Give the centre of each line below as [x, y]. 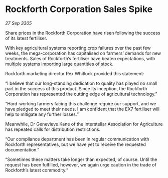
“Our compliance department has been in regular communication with [77, 139]
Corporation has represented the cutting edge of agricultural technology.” [81, 94]
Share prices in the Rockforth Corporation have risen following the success [83, 33]
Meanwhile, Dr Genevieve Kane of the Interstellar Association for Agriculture [84, 124]
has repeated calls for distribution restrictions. [53, 129]
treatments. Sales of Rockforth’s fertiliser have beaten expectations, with [80, 58]
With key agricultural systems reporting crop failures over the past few [78, 48]
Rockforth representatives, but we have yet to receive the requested [76, 144]
